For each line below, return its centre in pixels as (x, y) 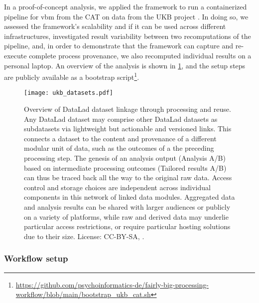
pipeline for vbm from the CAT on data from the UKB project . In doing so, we (126, 16)
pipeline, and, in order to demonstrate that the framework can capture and (119, 46)
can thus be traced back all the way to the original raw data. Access (128, 177)
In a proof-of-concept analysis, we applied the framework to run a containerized (126, 6)
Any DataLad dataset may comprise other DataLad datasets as (121, 119)
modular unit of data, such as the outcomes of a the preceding (119, 148)
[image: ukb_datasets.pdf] (68, 93)
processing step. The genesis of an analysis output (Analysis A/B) (125, 158)
